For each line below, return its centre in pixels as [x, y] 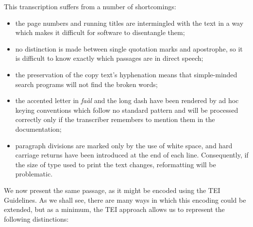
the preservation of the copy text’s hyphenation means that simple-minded [126, 74]
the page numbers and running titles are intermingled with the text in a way [129, 23]
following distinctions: [36, 218]
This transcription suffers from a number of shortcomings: [90, 6]
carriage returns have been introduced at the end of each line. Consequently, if [132, 155]
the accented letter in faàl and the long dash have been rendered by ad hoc [127, 100]
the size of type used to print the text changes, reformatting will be [116, 164]
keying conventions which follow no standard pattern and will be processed [127, 110]
